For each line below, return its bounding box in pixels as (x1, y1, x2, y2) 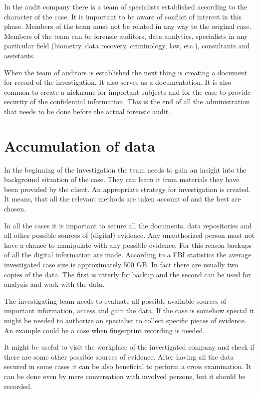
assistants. (4, 50, 35, 60)
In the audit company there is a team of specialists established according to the (4, 1, 248, 11)
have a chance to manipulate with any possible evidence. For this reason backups (4, 239, 252, 250)
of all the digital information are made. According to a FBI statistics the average (4, 249, 252, 260)
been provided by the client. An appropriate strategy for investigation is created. (4, 184, 251, 194)
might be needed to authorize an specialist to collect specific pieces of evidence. (4, 315, 247, 325)
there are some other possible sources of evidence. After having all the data (4, 351, 234, 362)
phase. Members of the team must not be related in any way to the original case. (4, 21, 252, 31)
